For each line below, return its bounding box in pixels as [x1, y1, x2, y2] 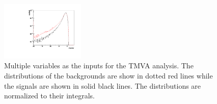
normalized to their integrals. [4, 90, 95, 101]
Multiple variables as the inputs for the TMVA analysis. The [4, 60, 194, 71]
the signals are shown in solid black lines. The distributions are [4, 80, 201, 91]
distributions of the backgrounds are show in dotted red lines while [4, 70, 213, 81]
